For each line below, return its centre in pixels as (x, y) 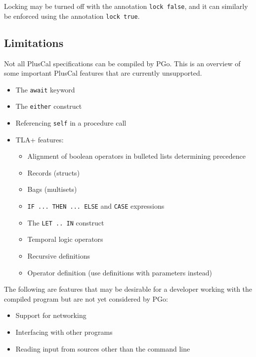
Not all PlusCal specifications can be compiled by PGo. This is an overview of (122, 63)
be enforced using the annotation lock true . (72, 16)
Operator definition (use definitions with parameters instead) (120, 272)
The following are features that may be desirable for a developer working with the (128, 289)
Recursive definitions (59, 255)
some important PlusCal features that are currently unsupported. (103, 73)
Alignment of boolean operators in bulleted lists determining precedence (136, 156)
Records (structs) (54, 172)
